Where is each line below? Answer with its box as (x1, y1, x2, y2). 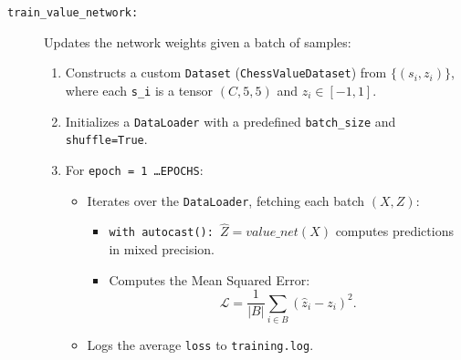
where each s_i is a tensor (65, 80, 214, 99)
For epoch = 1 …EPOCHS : (65, 159, 204, 179)
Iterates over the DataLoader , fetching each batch (87, 190, 365, 210)
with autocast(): (109, 226, 214, 240)
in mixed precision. (109, 240, 215, 259)
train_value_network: (7, 6, 139, 19)
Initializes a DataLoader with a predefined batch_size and (65, 111, 396, 130)
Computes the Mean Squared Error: (109, 270, 310, 289)
